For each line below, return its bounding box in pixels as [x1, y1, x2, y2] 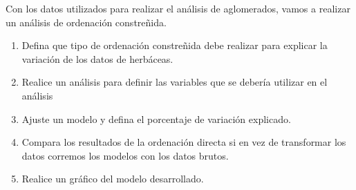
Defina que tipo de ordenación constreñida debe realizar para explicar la [21, 38, 328, 53]
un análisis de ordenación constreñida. [6, 15, 167, 29]
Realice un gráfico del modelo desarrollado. [21, 171, 204, 186]
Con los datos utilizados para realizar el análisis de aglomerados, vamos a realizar [6, 1, 350, 15]
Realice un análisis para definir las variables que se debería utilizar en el [21, 75, 328, 89]
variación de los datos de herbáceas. [21, 51, 174, 66]
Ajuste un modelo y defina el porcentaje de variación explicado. [21, 111, 291, 126]
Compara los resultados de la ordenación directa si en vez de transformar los [21, 135, 346, 149]
